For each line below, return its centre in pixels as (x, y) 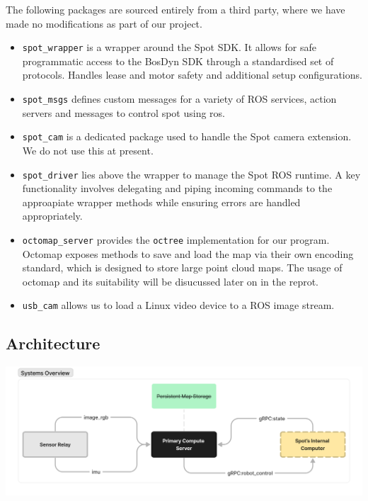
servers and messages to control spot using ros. (123, 112)
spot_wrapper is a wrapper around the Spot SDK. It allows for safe (169, 47)
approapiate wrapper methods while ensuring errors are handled (161, 202)
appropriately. (52, 216)
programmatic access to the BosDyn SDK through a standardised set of (178, 61)
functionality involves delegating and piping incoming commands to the (177, 188)
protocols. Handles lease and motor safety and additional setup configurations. (192, 75)
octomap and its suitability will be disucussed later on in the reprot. (170, 281)
